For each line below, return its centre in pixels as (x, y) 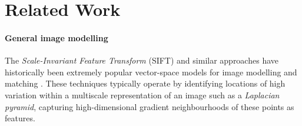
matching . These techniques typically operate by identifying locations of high (145, 83)
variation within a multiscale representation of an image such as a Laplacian (142, 94)
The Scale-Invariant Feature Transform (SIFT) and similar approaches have (142, 60)
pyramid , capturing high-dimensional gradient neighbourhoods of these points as (150, 106)
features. (20, 118)
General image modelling (57, 37)
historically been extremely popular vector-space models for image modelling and (151, 72)
